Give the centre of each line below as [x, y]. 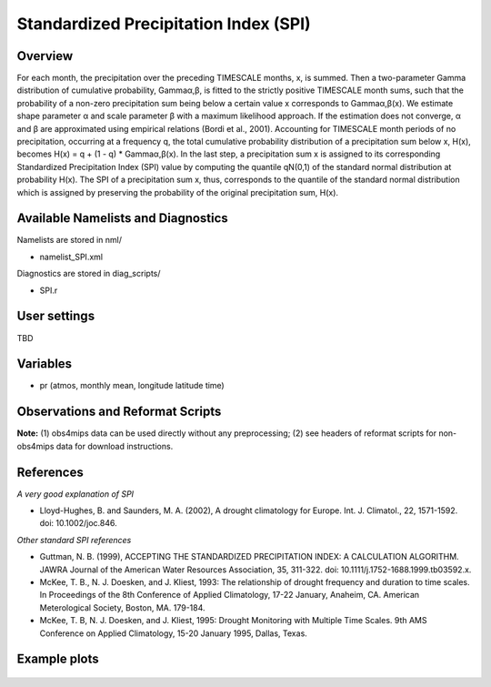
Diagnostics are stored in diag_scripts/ [89, 274]
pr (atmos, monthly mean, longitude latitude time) [132, 386]
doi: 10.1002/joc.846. [78, 523]
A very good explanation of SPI [75, 494]
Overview [45, 56]
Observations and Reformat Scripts [119, 412]
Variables [45, 364]
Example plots [58, 659]
